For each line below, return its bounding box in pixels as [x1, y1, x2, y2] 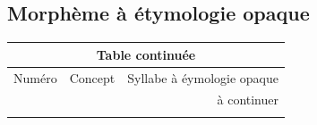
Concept [69, 68, 116, 87]
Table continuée [96, 45, 196, 63]
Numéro [13, 68, 57, 87]
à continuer [217, 90, 279, 109]
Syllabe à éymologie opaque [127, 68, 279, 87]
